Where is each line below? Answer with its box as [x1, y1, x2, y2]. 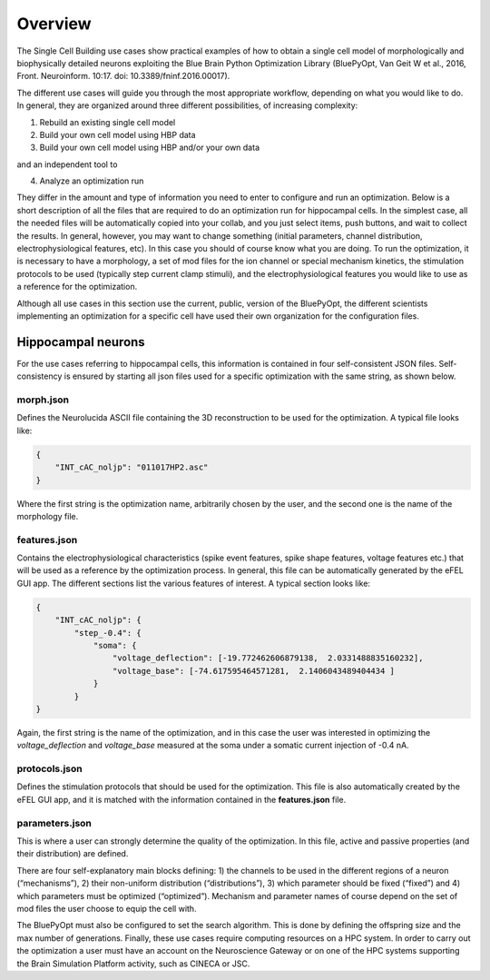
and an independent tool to [16, 159, 118, 170]
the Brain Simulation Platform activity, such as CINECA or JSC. [16, 958, 250, 969]
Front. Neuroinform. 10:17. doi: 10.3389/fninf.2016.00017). [16, 71, 230, 82]
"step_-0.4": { [73, 628, 142, 638]
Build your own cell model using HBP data [39, 129, 196, 140]
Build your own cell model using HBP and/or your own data [39, 142, 260, 153]
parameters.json [16, 817, 93, 829]
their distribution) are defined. [16, 848, 129, 859]
